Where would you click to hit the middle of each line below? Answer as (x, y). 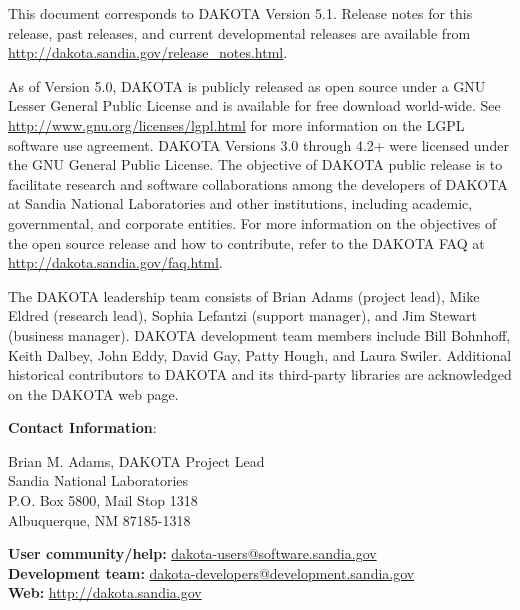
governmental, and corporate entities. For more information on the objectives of (252, 222)
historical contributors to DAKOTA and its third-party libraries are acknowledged (260, 374)
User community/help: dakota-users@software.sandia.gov (192, 553)
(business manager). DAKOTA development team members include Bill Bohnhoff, (259, 334)
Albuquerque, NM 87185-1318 (99, 519)
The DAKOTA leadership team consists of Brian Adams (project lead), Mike (244, 295)
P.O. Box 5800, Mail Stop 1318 (103, 500)
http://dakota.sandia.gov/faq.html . (115, 262)
